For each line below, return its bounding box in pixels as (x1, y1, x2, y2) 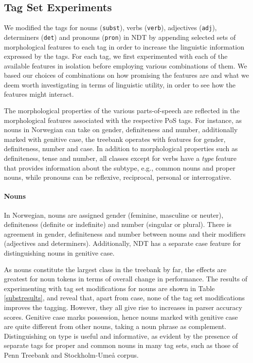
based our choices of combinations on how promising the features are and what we (4, 70, 249, 80)
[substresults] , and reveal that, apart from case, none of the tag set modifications (4, 293, 245, 303)
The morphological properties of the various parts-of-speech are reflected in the (4, 105, 240, 116)
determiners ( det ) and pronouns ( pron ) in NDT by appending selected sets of (4, 32, 236, 42)
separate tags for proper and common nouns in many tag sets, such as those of (4, 340, 238, 350)
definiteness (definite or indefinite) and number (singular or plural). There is (4, 219, 232, 229)
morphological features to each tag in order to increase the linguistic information (4, 41, 244, 52)
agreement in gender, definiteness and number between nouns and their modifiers (4, 228, 246, 239)
